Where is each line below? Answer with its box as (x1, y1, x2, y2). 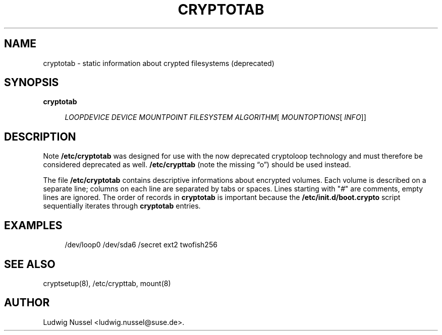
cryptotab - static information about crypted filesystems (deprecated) (43, 58, 274, 68)
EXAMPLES (4, 219, 63, 232)
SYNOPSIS (4, 76, 59, 89)
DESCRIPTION (4, 130, 76, 143)
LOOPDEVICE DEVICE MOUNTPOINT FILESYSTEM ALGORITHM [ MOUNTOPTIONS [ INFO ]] (65, 113, 366, 122)
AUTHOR (4, 296, 50, 309)
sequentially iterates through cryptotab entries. (43, 202, 201, 211)
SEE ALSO (4, 257, 56, 271)
